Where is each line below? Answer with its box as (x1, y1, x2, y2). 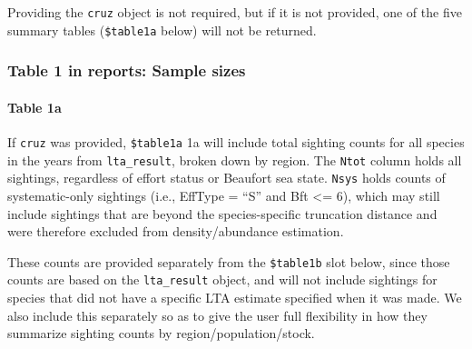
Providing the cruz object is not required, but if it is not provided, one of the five (7, 3, 462, 21)
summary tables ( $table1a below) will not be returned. (7, 20, 317, 39)
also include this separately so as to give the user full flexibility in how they (7, 305, 428, 324)
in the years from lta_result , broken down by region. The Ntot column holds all (7, 150, 462, 169)
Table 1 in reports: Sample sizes (7, 59, 246, 82)
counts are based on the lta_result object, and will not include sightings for (7, 270, 438, 289)
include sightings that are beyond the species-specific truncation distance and (7, 204, 438, 223)
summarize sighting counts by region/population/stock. (7, 324, 315, 343)
